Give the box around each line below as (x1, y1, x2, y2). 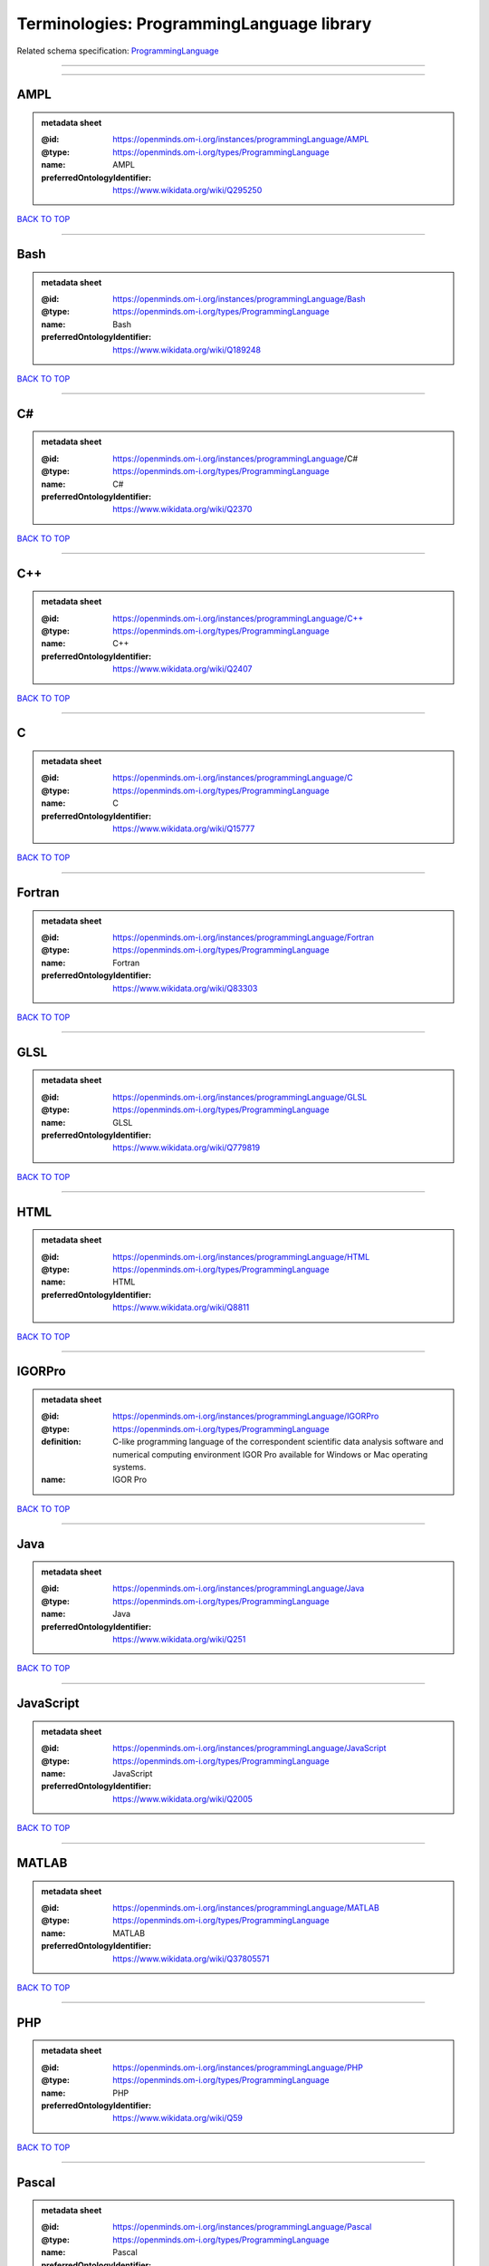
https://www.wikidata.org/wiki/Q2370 (112, 504, 253, 515)
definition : (41, 1437, 81, 1448)
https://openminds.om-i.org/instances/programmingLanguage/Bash (112, 294, 366, 305)
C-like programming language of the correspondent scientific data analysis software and (112, 1437, 444, 1448)
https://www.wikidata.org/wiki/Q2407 (112, 663, 253, 674)
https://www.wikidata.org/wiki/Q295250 (112, 184, 263, 195)
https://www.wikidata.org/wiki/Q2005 (112, 1793, 254, 1804)
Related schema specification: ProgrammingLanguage (16, 45, 219, 56)
